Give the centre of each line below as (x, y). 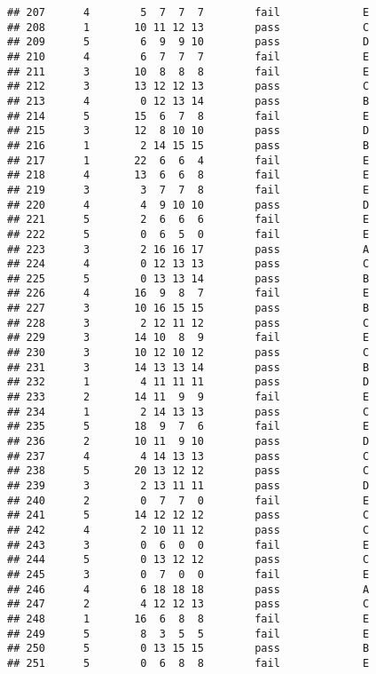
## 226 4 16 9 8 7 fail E (188, 293)
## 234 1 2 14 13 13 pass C (188, 412)
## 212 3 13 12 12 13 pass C (188, 87)
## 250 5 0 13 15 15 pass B (188, 649)
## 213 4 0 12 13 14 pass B (188, 101)
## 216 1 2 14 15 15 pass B (188, 145)
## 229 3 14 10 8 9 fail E (188, 338)
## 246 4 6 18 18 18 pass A (188, 589)
